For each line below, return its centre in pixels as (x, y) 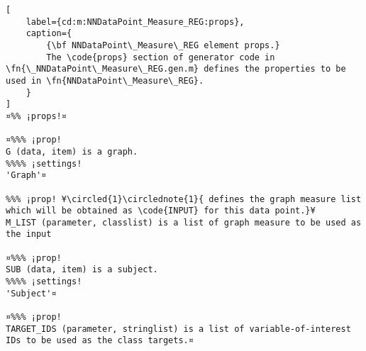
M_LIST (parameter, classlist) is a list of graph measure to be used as (184, 222)
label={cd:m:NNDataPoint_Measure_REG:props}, (135, 22)
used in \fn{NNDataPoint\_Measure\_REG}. (105, 80)
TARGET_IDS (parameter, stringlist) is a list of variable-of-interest (178, 329)
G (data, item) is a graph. (72, 151)
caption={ (49, 34)
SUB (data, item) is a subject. (82, 270)
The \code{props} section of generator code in (161, 57)
